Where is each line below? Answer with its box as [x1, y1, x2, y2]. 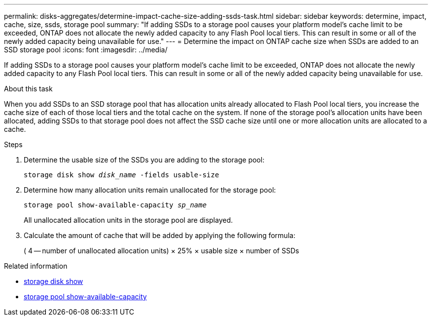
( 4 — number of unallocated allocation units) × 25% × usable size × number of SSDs [24, 246, 299, 255]
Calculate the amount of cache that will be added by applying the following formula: [24, 231, 295, 240]
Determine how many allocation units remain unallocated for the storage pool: [24, 186, 276, 194]
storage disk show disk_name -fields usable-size [24, 171, 219, 179]
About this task [4, 84, 53, 93]
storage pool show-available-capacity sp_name [24, 201, 207, 209]
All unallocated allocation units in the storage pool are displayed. [24, 216, 233, 224]
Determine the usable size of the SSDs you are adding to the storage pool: [24, 156, 265, 164]
